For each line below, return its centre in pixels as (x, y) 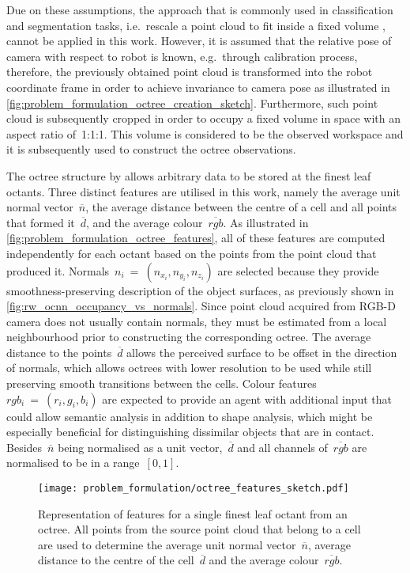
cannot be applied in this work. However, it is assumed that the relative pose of (199, 41)
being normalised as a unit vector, (140, 447)
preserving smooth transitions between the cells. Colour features (162, 383)
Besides (24, 447)
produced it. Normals (58, 270)
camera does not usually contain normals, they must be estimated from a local (197, 321)
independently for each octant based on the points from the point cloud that (192, 253)
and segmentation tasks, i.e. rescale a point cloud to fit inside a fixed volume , (196, 25)
